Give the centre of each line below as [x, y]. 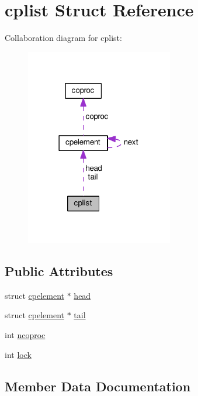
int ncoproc [25, 335]
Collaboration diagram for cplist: [63, 38]
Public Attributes [59, 271]
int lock [18, 354]
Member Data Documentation [98, 386]
